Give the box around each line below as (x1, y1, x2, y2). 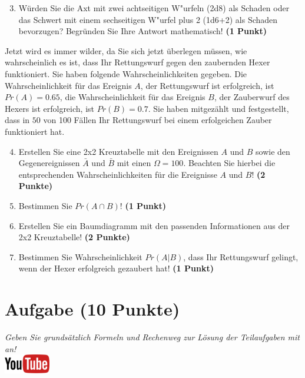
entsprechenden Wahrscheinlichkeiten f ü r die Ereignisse (18, 168, 217, 180)
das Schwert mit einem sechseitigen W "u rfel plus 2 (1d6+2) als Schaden (18, 13, 278, 25)
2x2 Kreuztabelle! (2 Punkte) (18, 231, 130, 243)
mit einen (117, 157, 151, 169)
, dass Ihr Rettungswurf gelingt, (183, 250, 299, 263)
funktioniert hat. (5, 125, 65, 137)
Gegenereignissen (18, 157, 80, 169)
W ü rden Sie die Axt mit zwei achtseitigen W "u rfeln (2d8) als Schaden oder (18, 2, 290, 14)
